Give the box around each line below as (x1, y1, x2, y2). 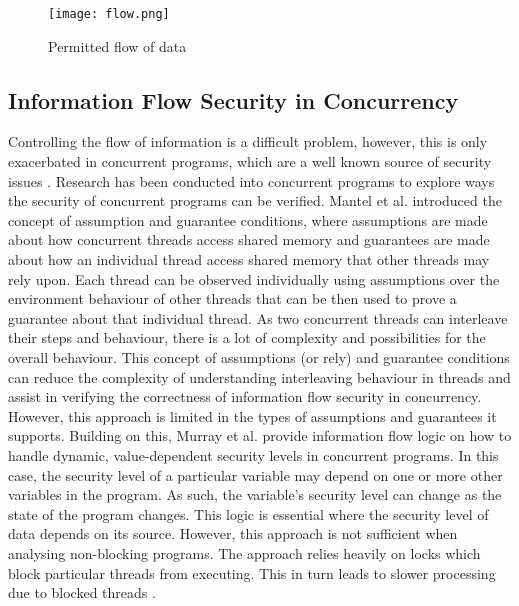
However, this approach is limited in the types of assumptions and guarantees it (8, 405, 497, 426)
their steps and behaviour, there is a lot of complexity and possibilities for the (8, 327, 486, 348)
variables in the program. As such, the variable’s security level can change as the (8, 484, 502, 505)
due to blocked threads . (8, 582, 156, 603)
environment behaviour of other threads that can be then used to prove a (8, 288, 457, 309)
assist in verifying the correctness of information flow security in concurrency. (8, 386, 482, 407)
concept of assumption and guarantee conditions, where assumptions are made (8, 209, 488, 230)
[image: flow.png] (48, 7, 170, 21)
